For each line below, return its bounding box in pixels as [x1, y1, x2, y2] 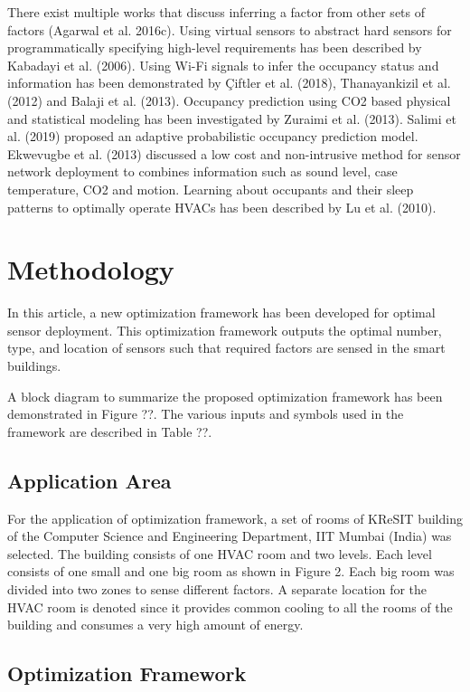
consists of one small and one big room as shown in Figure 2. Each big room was [7, 562, 455, 581]
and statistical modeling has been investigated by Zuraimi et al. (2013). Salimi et [7, 109, 456, 128]
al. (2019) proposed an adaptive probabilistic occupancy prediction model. [7, 127, 418, 146]
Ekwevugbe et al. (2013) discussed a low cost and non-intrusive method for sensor [7, 144, 461, 163]
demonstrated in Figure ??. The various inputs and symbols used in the [7, 404, 404, 423]
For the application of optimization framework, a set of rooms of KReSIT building [7, 508, 463, 527]
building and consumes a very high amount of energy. [7, 615, 304, 634]
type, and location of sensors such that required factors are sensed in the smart [7, 338, 446, 357]
